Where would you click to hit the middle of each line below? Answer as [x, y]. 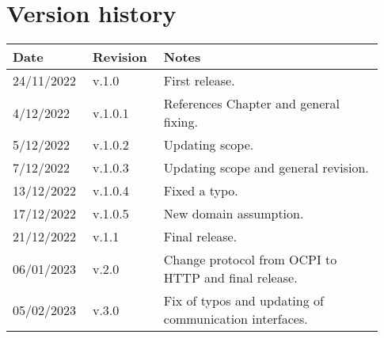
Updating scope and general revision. [266, 168]
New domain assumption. [234, 214]
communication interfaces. [236, 319]
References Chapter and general [251, 104]
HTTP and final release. [230, 278]
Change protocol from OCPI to [250, 260]
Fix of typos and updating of [243, 301]
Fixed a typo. [201, 191]
